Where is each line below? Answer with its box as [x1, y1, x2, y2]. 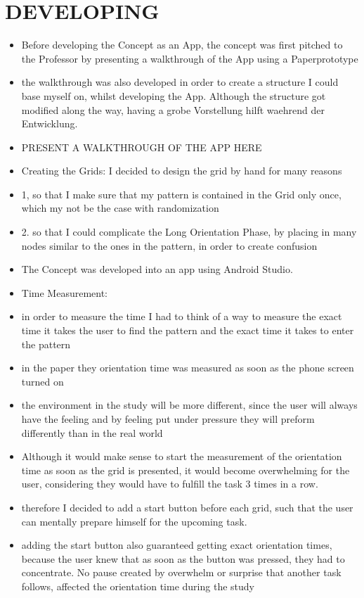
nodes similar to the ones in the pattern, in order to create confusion [21, 238, 318, 253]
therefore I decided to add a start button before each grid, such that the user [21, 500, 353, 514]
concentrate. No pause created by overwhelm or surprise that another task [21, 565, 342, 580]
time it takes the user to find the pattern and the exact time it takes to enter [21, 323, 354, 338]
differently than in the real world [21, 425, 163, 440]
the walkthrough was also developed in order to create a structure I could [21, 75, 339, 89]
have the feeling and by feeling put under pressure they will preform [21, 412, 315, 426]
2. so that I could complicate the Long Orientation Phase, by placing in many [21, 224, 357, 239]
